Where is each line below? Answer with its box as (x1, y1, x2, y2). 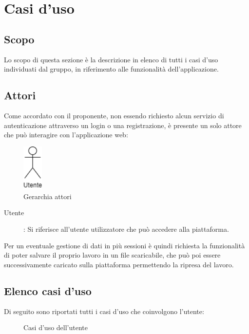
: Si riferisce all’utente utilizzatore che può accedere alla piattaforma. (23, 224, 229, 234)
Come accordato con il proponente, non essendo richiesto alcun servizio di (4, 110, 224, 120)
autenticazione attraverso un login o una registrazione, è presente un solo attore (4, 120, 242, 130)
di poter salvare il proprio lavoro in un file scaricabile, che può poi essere (4, 250, 221, 260)
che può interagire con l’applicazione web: (4, 130, 128, 140)
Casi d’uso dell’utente (23, 322, 88, 333)
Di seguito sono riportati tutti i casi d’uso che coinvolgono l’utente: (4, 306, 204, 316)
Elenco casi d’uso (4, 283, 92, 298)
